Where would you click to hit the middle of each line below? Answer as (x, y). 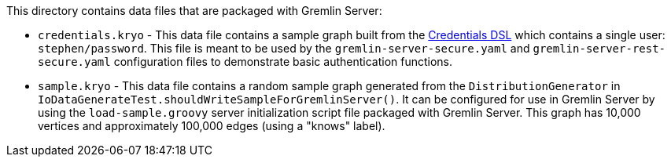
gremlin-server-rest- (599, 49)
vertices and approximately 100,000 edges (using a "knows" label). (212, 126)
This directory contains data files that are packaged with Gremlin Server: (194, 11)
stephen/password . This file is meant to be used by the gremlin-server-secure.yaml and (284, 48)
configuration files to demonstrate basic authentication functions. (283, 62)
